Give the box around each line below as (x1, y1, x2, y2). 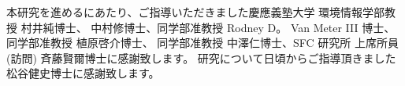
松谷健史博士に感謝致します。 (6, 65, 160, 81)
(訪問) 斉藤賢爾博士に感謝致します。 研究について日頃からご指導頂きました (6, 49, 396, 66)
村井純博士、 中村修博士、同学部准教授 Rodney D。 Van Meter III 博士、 (20, 19, 396, 35)
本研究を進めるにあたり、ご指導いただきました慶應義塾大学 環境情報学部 (6, 4, 385, 20)
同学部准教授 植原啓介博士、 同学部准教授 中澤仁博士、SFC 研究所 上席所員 (6, 34, 399, 51)
